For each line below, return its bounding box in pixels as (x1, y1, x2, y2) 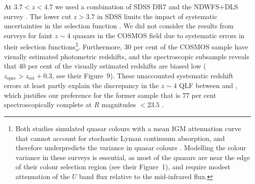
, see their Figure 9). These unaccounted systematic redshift (52, 70, 233, 80)
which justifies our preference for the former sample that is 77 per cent (4, 90, 216, 100)
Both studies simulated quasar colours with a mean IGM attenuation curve (15, 123, 241, 134)
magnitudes (102, 99, 136, 110)
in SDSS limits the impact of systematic (97, 11, 217, 21)
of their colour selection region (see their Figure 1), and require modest (15, 161, 230, 172)
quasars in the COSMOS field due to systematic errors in (73, 30, 245, 40)
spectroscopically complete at (4, 99, 92, 110)
